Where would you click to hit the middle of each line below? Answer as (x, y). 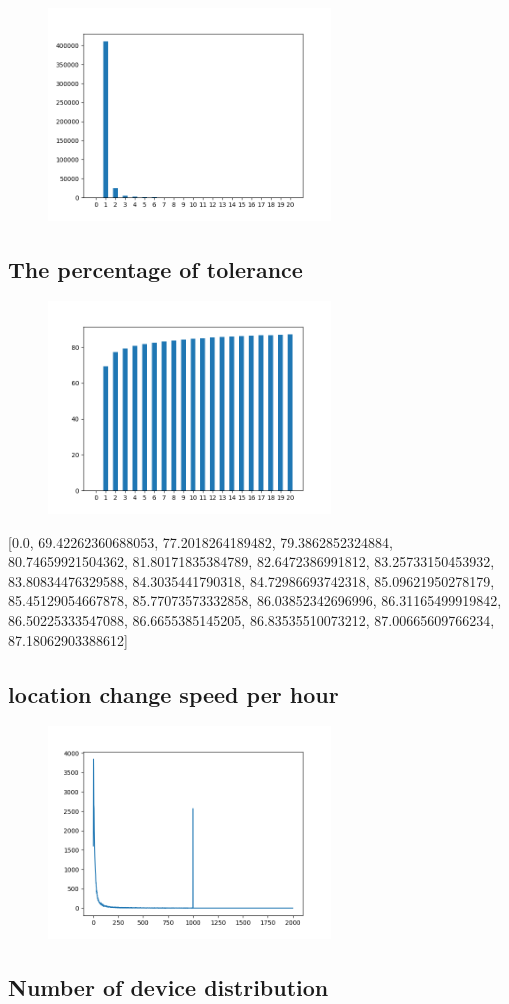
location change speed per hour (173, 693)
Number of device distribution (168, 986)
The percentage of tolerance (155, 268)
